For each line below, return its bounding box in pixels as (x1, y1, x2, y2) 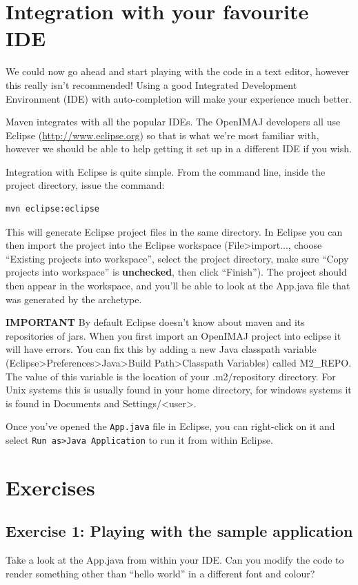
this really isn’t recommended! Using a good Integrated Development (6, 77, 297, 92)
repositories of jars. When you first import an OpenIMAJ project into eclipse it (6, 328, 341, 342)
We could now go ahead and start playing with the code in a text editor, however (6, 64, 350, 79)
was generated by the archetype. (6, 291, 142, 306)
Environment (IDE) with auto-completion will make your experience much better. (6, 91, 352, 105)
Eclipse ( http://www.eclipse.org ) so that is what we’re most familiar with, (6, 127, 319, 142)
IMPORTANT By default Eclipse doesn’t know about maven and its (6, 315, 305, 329)
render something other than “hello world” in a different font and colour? (6, 566, 315, 580)
